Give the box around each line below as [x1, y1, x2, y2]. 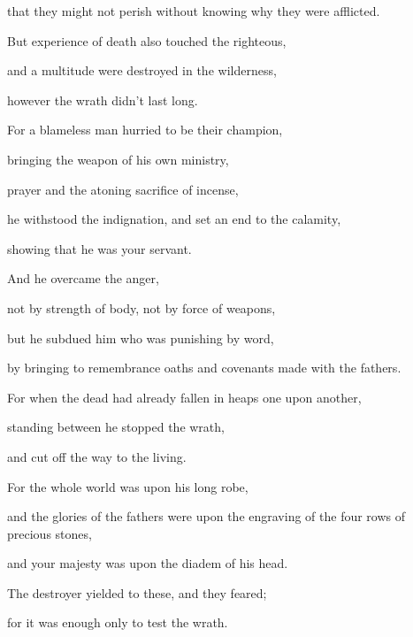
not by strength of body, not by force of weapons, [7, 298, 276, 317]
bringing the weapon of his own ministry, [7, 150, 229, 168]
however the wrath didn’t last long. [7, 90, 198, 109]
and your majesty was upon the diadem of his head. [7, 554, 288, 572]
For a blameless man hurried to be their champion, [7, 120, 283, 139]
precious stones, [7, 524, 92, 542]
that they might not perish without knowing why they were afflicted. [7, 2, 380, 19]
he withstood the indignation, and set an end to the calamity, [7, 210, 341, 228]
